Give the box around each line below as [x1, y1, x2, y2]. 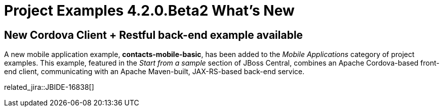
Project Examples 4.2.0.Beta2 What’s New [4, 2, 295, 19]
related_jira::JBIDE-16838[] [4, 83, 94, 92]
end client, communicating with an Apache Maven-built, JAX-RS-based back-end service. [4, 67, 305, 76]
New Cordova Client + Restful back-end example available [4, 28, 303, 41]
